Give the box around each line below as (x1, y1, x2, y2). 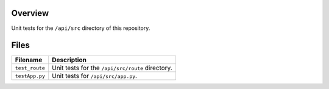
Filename (15, 55, 43, 64)
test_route (15, 65, 46, 71)
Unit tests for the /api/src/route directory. (52, 64, 173, 73)
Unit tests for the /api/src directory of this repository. (11, 24, 150, 32)
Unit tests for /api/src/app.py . (52, 72, 137, 80)
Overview (11, 8, 49, 18)
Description (52, 55, 87, 64)
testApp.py (15, 73, 46, 79)
